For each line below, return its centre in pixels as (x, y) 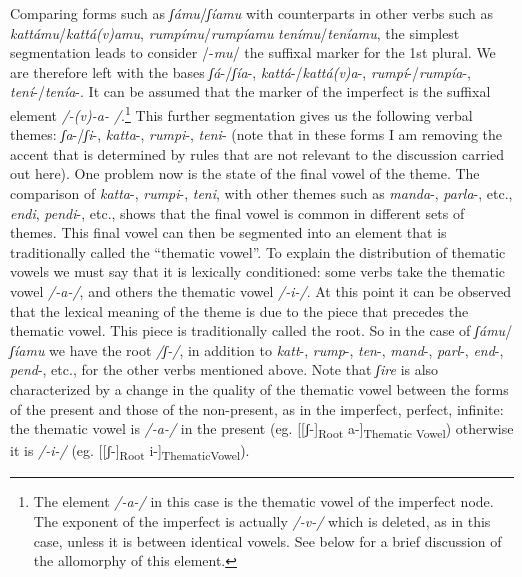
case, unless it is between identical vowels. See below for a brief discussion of (267, 540)
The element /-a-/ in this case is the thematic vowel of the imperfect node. (263, 501)
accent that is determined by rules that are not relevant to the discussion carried (257, 153)
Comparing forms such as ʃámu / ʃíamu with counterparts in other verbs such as (252, 13)
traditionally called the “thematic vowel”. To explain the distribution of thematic (258, 251)
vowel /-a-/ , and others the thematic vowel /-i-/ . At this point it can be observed (261, 290)
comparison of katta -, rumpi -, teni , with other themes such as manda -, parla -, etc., (261, 193)
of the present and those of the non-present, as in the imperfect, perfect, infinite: (257, 408)
